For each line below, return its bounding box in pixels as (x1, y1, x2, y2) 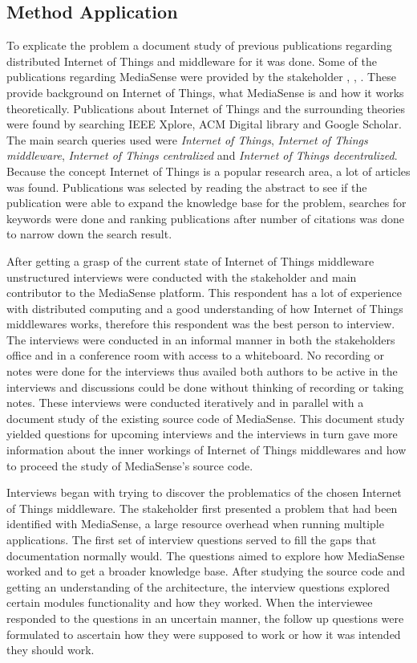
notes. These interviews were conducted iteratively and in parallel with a (6, 394, 364, 411)
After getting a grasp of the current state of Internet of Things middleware (6, 252, 374, 269)
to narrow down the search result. (6, 226, 172, 242)
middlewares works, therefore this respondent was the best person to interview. (6, 315, 395, 332)
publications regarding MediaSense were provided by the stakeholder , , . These (6, 68, 396, 85)
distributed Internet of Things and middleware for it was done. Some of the (6, 52, 378, 69)
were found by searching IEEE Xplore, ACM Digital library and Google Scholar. (6, 116, 402, 132)
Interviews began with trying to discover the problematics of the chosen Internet (6, 484, 402, 501)
